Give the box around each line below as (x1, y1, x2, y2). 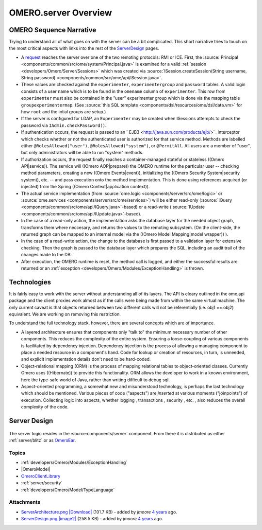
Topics (9, 449, 26, 456)
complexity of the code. (21, 404, 69, 410)
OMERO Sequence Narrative (9, 26, 97, 34)
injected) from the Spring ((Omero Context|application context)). (21, 184, 150, 190)
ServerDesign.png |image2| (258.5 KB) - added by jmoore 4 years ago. (21, 516, 164, 522)
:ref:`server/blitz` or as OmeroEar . (9, 437, 76, 443)
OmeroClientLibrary (21, 473, 61, 479)
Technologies (9, 278, 51, 286)
